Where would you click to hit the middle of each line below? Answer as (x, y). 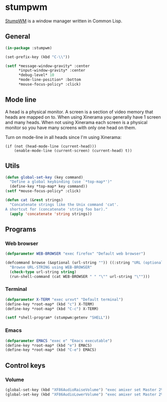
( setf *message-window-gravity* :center (48, 66)
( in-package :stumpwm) (29, 48)
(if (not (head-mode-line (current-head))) (51, 146)
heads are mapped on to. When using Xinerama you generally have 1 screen (83, 117)
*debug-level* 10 (36, 75)
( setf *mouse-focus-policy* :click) (43, 191)
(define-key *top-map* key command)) (49, 187)
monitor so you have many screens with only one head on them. (71, 128)
